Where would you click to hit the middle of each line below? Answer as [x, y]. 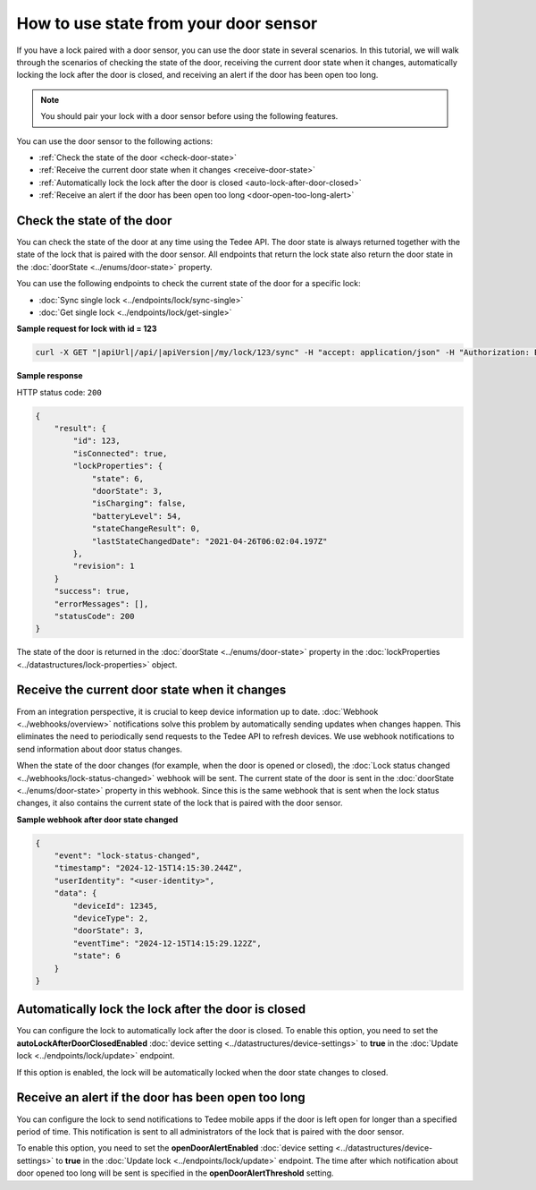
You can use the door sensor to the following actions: [115, 141]
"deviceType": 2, [111, 918]
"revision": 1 [104, 566]
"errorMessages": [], [101, 603]
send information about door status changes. [100, 749]
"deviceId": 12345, [115, 905]
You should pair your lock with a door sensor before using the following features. [189, 116]
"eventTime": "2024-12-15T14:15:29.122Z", [167, 943]
